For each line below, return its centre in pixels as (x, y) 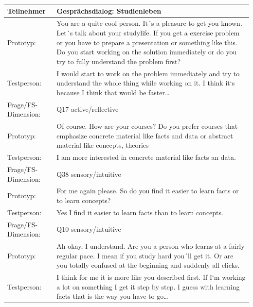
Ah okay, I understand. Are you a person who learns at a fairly (151, 246)
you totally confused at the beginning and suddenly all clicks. (148, 265)
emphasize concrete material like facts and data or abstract (145, 135)
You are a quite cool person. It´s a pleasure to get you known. (149, 23)
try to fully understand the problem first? (119, 61)
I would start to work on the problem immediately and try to (148, 73)
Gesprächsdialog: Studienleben (109, 10)
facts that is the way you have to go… (112, 296)
